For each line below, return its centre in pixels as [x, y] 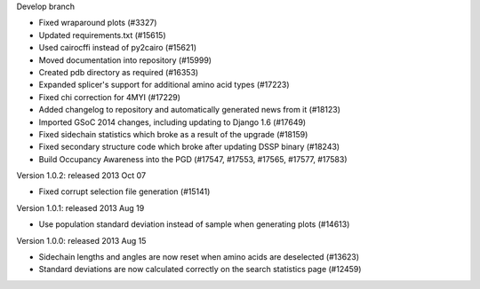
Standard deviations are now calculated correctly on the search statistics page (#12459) [200, 269]
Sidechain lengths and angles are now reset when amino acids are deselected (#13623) [199, 257]
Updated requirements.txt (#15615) [102, 35]
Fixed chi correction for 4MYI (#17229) [110, 97]
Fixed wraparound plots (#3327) [98, 23]
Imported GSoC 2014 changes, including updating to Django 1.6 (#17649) [172, 122]
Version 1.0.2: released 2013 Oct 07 [81, 176]
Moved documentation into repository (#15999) [125, 60]
